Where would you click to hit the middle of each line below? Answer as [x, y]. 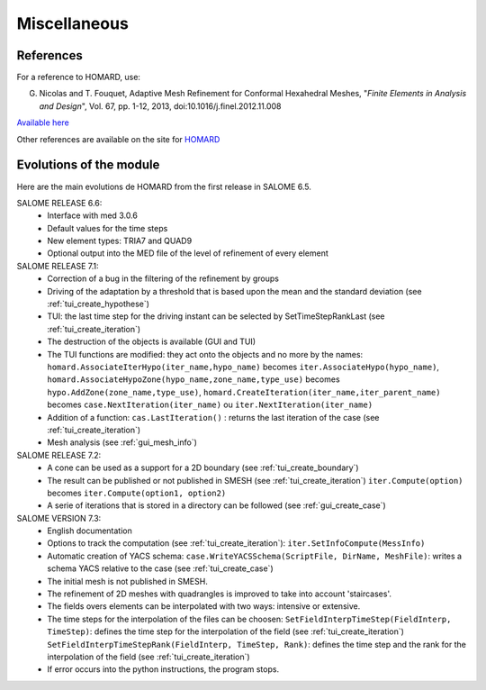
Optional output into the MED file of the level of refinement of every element [188, 253]
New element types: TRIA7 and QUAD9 [120, 241]
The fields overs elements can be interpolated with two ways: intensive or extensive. [204, 606]
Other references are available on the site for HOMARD [118, 139]
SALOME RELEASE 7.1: [58, 266]
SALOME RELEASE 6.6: [59, 203]
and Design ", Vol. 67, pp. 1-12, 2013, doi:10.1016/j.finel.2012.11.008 [160, 106]
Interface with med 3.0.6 [93, 215]
